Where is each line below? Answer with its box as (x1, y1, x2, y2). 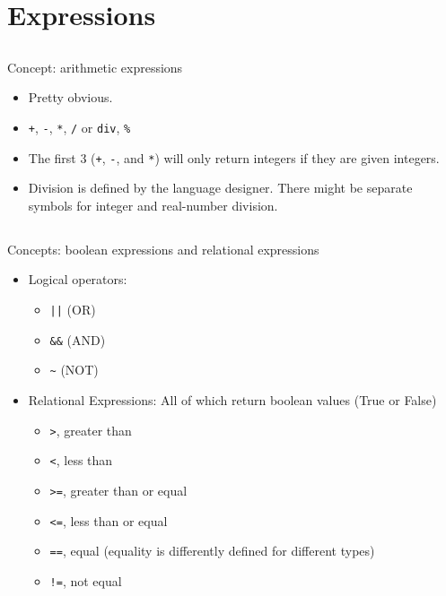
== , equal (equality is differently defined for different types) (49, 541, 375, 560)
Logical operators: (28, 270, 127, 289)
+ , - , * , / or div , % (28, 117, 131, 136)
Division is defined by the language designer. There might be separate (28, 178, 413, 197)
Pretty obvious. (28, 88, 113, 107)
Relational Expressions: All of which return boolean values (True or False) (28, 391, 437, 409)
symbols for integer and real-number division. (28, 195, 278, 214)
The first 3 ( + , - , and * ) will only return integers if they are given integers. (28, 148, 440, 167)
